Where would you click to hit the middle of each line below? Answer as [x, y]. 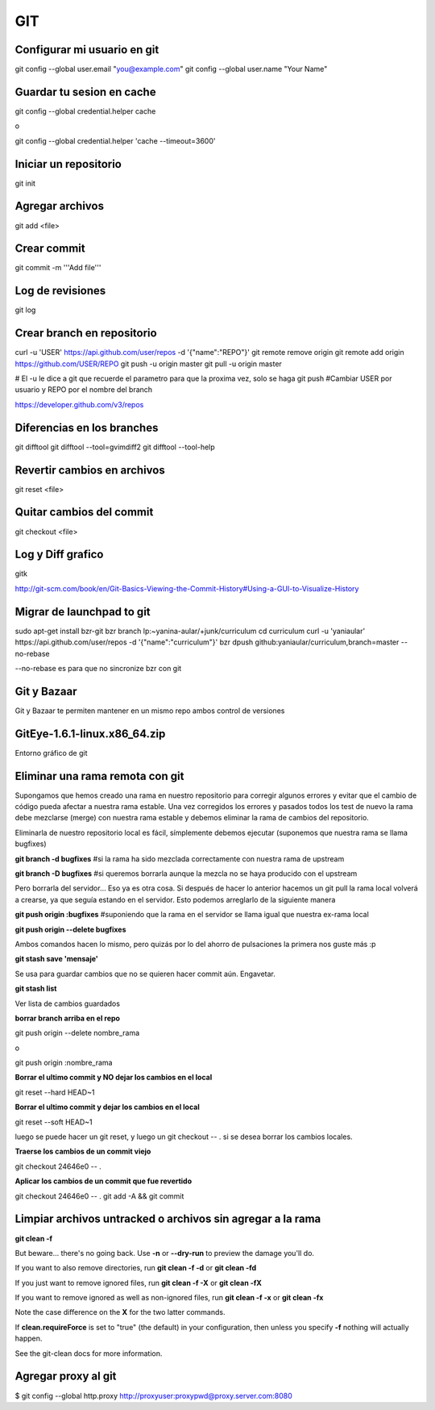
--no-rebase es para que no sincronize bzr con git [98, 668]
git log [25, 310]
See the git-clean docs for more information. [89, 1353]
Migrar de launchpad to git [83, 612]
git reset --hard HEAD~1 [55, 1092]
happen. [29, 1338]
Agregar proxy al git [66, 1377]
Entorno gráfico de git [51, 753]
